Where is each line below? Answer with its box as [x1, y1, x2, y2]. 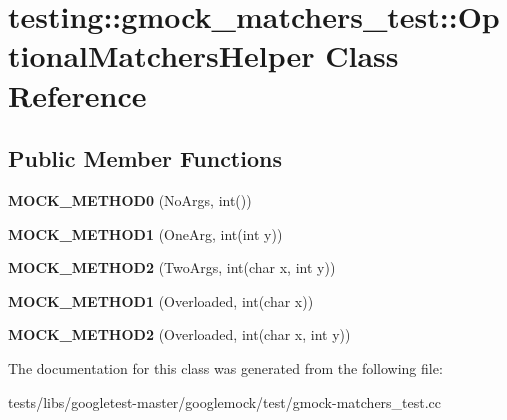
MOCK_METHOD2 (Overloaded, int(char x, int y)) [8, 324, 351, 345]
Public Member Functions [8, 143, 282, 174]
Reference [8, 74, 147, 115]
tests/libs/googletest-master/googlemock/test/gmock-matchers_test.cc [8, 391, 442, 412]
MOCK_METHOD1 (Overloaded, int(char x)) [8, 290, 314, 311]
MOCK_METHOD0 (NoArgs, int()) [8, 189, 252, 210]
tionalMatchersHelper [8, 35, 315, 76]
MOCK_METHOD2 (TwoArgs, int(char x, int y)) [8, 257, 336, 278]
